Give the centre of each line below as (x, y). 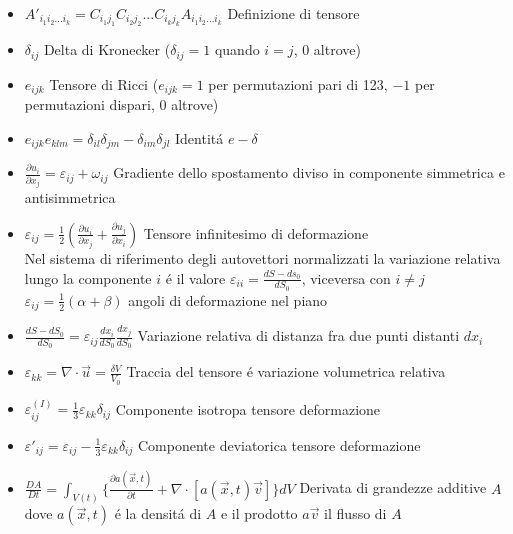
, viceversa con (346, 277)
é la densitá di (158, 513)
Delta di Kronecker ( (107, 49)
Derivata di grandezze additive (393, 487)
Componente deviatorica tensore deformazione (279, 444)
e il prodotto (259, 513)
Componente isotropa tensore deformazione (248, 408)
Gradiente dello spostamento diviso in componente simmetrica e (309, 172)
